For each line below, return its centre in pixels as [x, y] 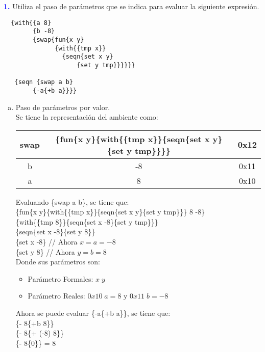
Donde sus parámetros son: [58, 262]
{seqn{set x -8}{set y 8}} [55, 232]
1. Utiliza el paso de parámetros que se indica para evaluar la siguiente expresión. [131, 6]
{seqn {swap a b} [44, 82]
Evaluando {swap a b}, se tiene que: [72, 201]
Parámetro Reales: [56, 296]
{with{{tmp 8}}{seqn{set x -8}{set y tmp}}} [87, 221]
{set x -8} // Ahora [46, 242]
